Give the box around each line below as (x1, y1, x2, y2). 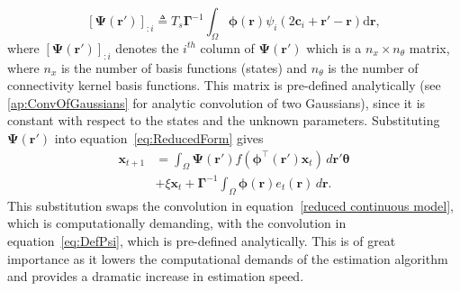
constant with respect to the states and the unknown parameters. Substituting (7, 111, 440, 130)
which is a (306, 38, 362, 57)
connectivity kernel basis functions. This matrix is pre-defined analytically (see (7, 76, 441, 95)
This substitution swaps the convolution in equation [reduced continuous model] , (7, 196, 455, 214)
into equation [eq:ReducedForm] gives (54, 128, 264, 147)
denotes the (115, 38, 179, 57)
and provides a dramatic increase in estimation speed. (7, 267, 304, 286)
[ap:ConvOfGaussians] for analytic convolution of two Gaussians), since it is (7, 93, 426, 112)
